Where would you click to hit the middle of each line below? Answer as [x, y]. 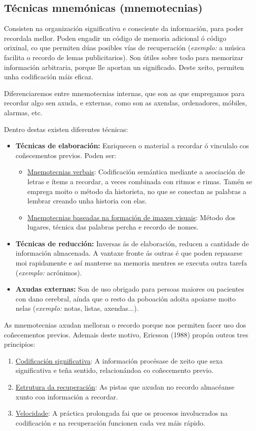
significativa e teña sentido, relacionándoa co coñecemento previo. [114, 370]
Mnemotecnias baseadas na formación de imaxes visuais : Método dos [131, 217]
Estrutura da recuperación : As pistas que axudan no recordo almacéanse [125, 387]
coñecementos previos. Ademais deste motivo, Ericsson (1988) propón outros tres [126, 334]
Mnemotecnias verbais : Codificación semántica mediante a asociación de [136, 172]
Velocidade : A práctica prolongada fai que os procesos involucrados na [122, 413]
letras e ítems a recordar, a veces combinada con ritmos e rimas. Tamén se [140, 181]
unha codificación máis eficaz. [49, 77]
